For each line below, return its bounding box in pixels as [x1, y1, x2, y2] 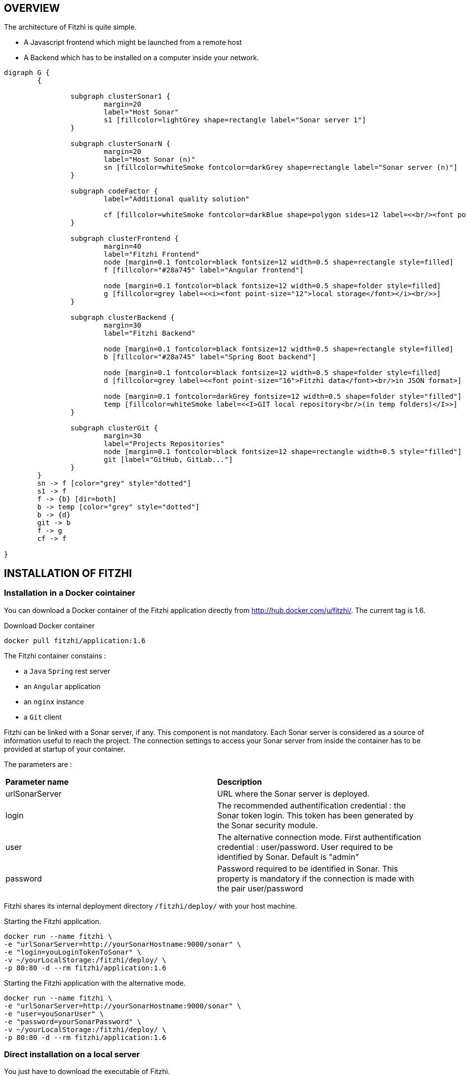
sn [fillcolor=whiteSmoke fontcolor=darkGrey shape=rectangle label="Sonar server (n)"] [104, 163, 458, 172]
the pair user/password [217, 883, 304, 893]
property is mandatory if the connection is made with [217, 873, 414, 884]
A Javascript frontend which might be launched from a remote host [24, 38, 242, 47]
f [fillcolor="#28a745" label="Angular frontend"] [104, 266, 304, 274]
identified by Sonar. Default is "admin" [217, 851, 359, 862]
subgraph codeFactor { [70, 187, 158, 195]
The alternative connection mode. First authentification [217, 832, 421, 842]
